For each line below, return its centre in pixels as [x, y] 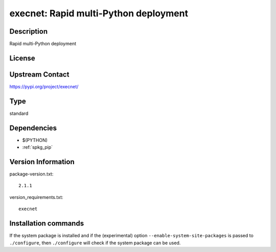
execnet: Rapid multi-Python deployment [99, 13]
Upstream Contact [39, 74]
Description [29, 31]
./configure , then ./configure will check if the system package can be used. [95, 243]
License [22, 58]
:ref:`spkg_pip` [38, 147]
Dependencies [33, 128]
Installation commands [47, 224]
